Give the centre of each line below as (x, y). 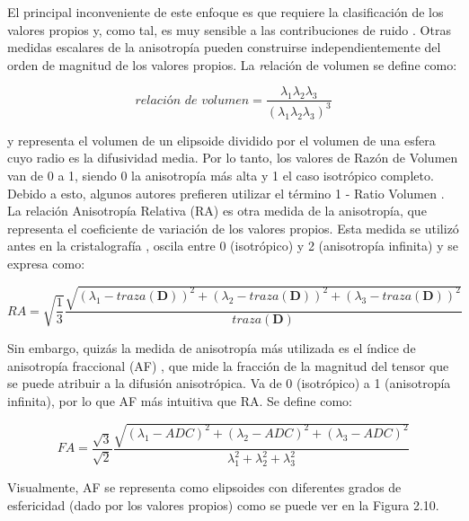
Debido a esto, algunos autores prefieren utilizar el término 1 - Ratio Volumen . (226, 193)
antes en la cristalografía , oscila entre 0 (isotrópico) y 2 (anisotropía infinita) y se (233, 246)
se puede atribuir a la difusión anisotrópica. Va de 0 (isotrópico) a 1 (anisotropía (229, 383)
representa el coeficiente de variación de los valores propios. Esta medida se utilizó (233, 228)
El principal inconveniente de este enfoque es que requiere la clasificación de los (226, 12)
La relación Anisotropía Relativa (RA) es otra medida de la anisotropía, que (217, 211)
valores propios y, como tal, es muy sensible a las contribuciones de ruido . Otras (229, 29)
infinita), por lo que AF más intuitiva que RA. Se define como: (180, 400)
